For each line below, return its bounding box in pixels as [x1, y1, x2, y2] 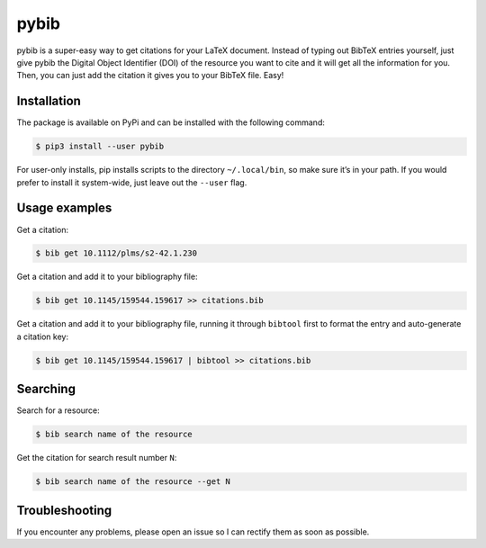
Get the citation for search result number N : [16, 453, 177, 463]
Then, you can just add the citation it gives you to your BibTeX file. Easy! [16, 70, 284, 81]
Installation [16, 94, 81, 109]
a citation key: [16, 331, 69, 342]
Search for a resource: [16, 405, 101, 416]
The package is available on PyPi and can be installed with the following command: [16, 117, 326, 128]
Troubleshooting [16, 502, 112, 517]
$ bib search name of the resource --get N [35, 477, 231, 487]
